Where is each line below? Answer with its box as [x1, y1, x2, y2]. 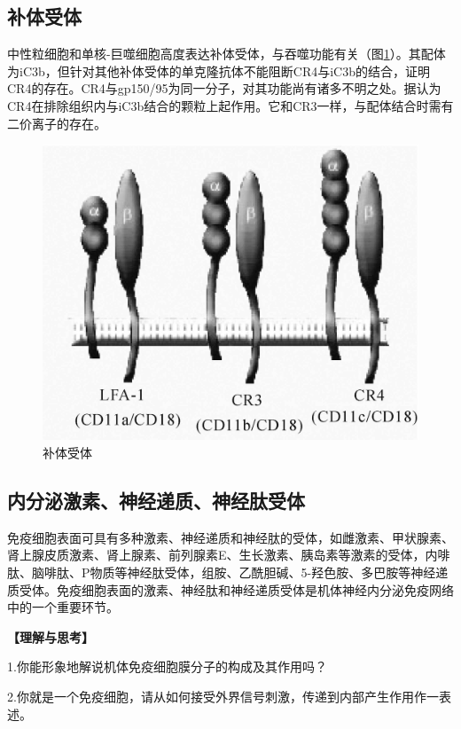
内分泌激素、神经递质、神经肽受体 [7, 487, 305, 514]
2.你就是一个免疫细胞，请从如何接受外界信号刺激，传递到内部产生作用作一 [7, 687, 439, 706]
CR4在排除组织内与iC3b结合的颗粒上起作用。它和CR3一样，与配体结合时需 [7, 96, 441, 114]
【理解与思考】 [7, 627, 94, 646]
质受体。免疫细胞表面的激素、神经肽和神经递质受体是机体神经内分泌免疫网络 [7, 580, 454, 599]
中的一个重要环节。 [7, 598, 119, 616]
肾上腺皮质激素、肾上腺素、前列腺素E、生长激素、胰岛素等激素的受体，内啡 [7, 545, 450, 564]
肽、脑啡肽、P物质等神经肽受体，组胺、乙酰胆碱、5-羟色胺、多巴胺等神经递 [7, 563, 449, 582]
